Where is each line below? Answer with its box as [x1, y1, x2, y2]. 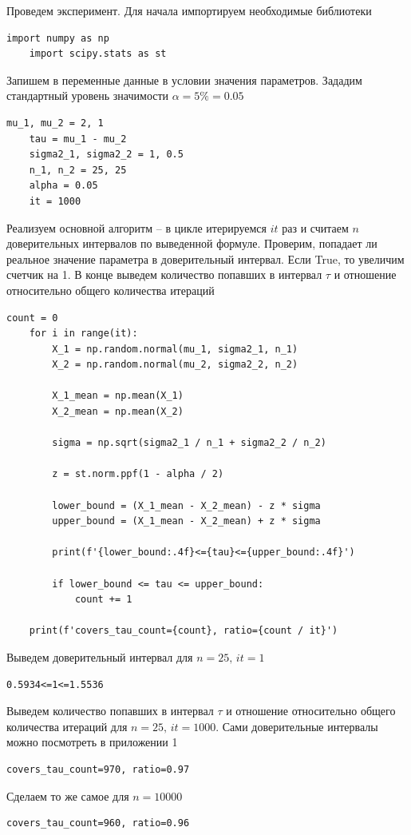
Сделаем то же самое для [6, 787, 129, 804]
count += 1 [74, 594, 132, 606]
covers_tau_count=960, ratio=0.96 [6, 817, 190, 829]
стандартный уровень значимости [6, 87, 169, 104]
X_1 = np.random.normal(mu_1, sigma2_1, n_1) [52, 343, 298, 355]
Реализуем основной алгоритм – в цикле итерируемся [6, 219, 267, 236]
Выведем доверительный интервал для [6, 648, 193, 665]
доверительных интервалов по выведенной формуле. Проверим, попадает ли [6, 235, 377, 252]
